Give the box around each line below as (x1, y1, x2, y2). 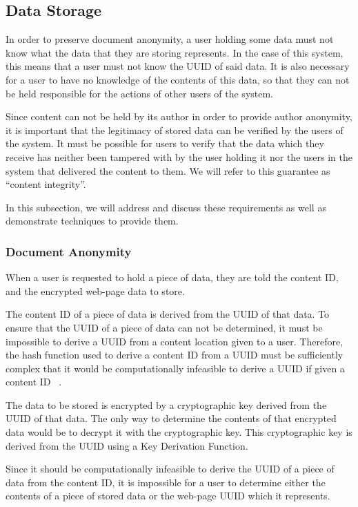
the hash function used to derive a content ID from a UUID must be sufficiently (6, 347, 344, 362)
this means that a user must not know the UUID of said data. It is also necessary (6, 59, 350, 73)
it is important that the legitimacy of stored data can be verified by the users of (6, 122, 344, 137)
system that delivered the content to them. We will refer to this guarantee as (6, 163, 330, 178)
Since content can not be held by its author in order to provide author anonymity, (6, 109, 352, 124)
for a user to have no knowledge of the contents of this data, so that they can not (6, 72, 350, 86)
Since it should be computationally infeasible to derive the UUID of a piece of (6, 461, 335, 476)
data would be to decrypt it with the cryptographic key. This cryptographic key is (6, 425, 352, 439)
